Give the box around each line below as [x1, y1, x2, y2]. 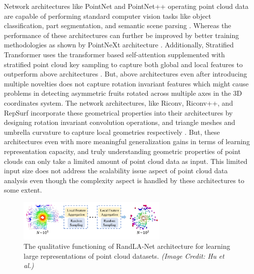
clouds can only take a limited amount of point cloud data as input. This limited [4, 156, 248, 166]
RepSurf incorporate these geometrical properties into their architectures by [4, 107, 233, 117]
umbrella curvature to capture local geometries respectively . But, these [4, 126, 220, 137]
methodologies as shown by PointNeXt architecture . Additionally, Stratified [4, 39, 234, 50]
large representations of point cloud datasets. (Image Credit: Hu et [24, 250, 224, 261]
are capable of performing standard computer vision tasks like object [4, 10, 211, 21]
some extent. [4, 185, 42, 195]
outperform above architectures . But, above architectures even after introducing [4, 69, 247, 79]
